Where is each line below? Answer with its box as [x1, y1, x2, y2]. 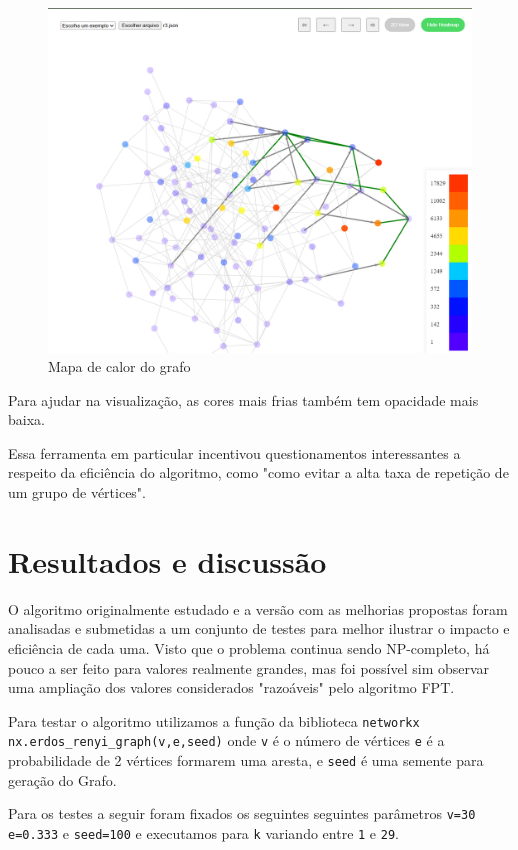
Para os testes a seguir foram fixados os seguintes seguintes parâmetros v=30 [8, 803, 476, 824]
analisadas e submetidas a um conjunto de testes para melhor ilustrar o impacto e [8, 618, 510, 639]
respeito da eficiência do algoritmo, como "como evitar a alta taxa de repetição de [8, 462, 509, 483]
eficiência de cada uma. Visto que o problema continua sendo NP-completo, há [8, 637, 490, 658]
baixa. [8, 409, 45, 430]
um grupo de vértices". [8, 482, 146, 503]
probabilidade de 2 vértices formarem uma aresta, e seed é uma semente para [8, 750, 484, 771]
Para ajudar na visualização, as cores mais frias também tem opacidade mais [8, 389, 479, 410]
